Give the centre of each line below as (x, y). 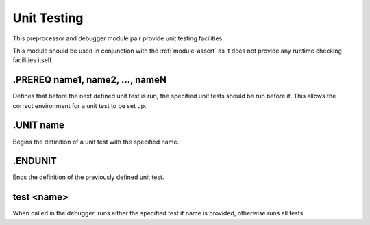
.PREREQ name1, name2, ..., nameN (90, 80)
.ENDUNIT (35, 161)
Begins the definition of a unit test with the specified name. (96, 142)
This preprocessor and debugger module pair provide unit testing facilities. (118, 38)
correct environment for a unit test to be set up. (79, 105)
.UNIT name (39, 125)
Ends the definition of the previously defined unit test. (88, 177)
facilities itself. (33, 60)
